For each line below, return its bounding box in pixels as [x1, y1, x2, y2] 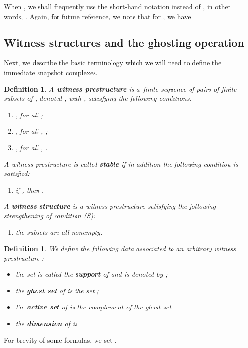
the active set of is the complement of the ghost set [15, 302, 171, 312]
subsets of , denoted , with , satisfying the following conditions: [4, 93, 191, 103]
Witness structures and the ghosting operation [4, 35, 244, 50]
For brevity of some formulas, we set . [4, 334, 117, 345]
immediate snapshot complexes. [4, 67, 98, 77]
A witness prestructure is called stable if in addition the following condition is [4, 158, 238, 169]
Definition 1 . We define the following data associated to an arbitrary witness [4, 243, 236, 253]
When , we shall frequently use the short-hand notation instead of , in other [4, 1, 231, 11]
